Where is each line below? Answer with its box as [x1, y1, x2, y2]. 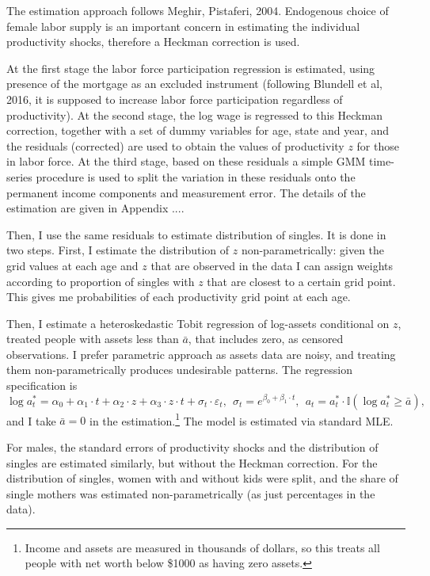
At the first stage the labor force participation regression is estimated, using [6, 59, 375, 76]
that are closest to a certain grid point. [207, 273, 396, 289]
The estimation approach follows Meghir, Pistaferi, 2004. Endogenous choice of [6, 2, 389, 18]
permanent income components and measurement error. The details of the [6, 184, 366, 200]
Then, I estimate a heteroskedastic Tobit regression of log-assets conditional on [6, 315, 390, 331]
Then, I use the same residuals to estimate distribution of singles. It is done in [6, 226, 386, 242]
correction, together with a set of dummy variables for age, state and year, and [6, 122, 390, 139]
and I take [6, 412, 56, 429]
